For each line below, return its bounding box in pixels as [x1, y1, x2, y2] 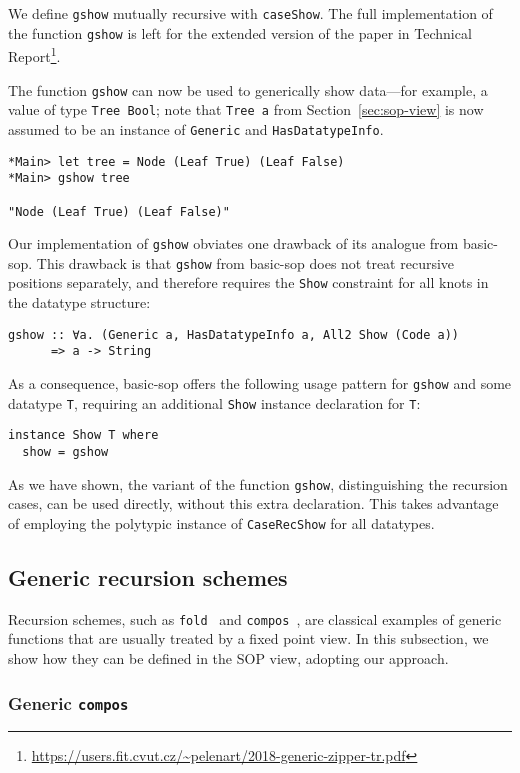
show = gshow [22, 445, 109, 459]
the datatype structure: [8, 292, 151, 313]
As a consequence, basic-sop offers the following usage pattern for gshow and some [8, 373, 512, 394]
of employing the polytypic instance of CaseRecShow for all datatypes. [8, 512, 435, 533]
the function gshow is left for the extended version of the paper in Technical [8, 22, 472, 43]
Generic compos [8, 690, 129, 715]
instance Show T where [8, 428, 159, 443]
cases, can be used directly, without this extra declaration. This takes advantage [8, 493, 499, 514]
